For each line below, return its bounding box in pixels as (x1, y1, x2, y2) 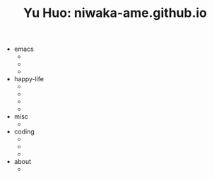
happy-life (13, 75, 44, 83)
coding (13, 127, 35, 136)
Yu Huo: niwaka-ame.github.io (23, 5, 207, 21)
